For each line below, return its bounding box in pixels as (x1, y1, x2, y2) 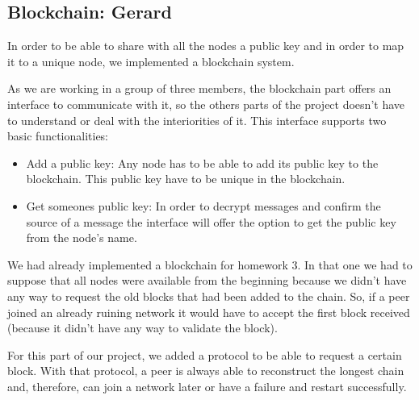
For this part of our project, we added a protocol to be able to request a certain (7, 346, 402, 363)
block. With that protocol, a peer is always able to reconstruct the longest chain (7, 362, 404, 379)
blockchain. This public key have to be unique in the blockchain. (26, 170, 346, 187)
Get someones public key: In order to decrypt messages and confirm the (26, 197, 381, 214)
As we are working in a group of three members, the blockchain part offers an (7, 80, 392, 97)
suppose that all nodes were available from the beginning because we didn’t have (7, 272, 407, 289)
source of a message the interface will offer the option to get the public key (26, 213, 396, 230)
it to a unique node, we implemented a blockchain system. (7, 52, 295, 69)
